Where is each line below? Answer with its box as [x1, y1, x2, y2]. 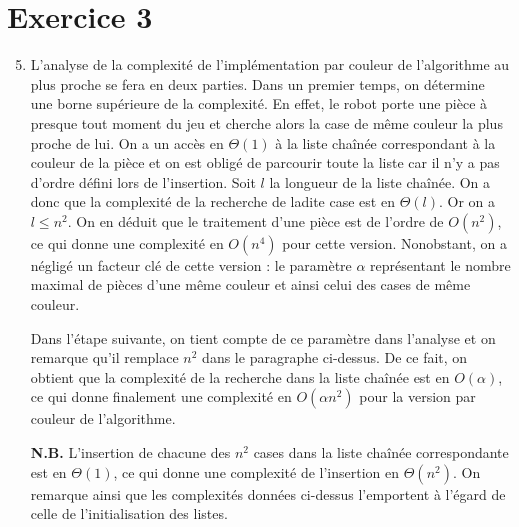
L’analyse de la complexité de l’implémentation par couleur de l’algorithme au [30, 54, 510, 75]
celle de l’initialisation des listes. [30, 503, 228, 524]
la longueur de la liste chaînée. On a [269, 171, 491, 192]
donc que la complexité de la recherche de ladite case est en [30, 191, 395, 212]
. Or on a [438, 191, 496, 212]
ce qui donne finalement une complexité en [30, 386, 292, 407]
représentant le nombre [370, 254, 511, 275]
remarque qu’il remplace [30, 347, 179, 368]
